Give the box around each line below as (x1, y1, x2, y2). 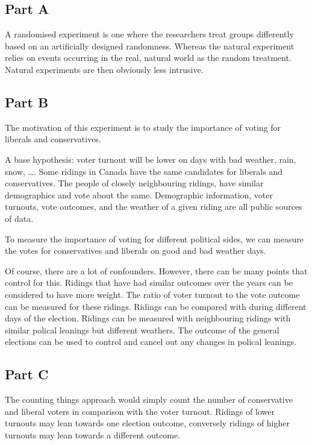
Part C (5, 365, 49, 383)
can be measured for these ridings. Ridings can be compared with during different (5, 300, 307, 312)
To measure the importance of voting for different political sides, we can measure (5, 232, 304, 245)
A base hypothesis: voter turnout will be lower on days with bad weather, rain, (5, 153, 296, 165)
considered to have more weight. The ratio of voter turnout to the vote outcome (5, 288, 300, 300)
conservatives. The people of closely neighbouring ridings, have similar (5, 177, 264, 189)
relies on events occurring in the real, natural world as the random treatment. (5, 51, 292, 64)
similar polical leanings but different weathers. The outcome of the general (5, 323, 279, 336)
